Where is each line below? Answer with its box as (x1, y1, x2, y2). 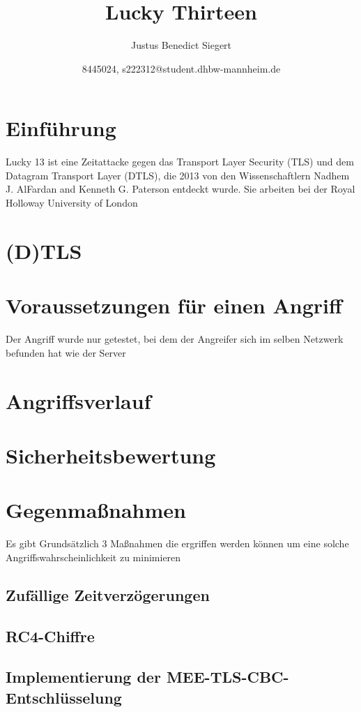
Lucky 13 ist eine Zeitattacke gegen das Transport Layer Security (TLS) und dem (6, 154, 354, 169)
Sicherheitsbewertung (6, 440, 216, 469)
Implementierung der (6, 666, 161, 688)
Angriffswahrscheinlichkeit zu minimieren (6, 549, 181, 564)
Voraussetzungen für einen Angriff (6, 291, 342, 320)
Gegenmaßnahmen (6, 496, 186, 524)
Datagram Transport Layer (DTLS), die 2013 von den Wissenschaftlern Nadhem (6, 168, 350, 182)
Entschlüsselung (6, 686, 122, 708)
